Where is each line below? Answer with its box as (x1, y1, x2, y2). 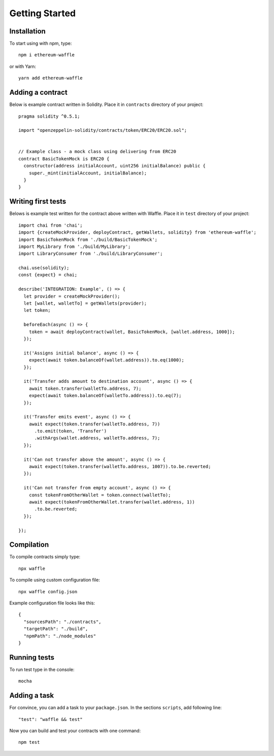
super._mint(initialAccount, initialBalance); (28, 170, 147, 176)
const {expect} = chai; (18, 272, 78, 278)
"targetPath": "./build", (23, 626, 88, 632)
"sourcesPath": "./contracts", (23, 619, 101, 625)
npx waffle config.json (18, 589, 78, 594)
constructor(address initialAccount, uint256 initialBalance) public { (23, 163, 206, 169)
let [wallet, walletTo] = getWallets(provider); (23, 301, 147, 306)
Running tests (9, 653, 55, 662)
